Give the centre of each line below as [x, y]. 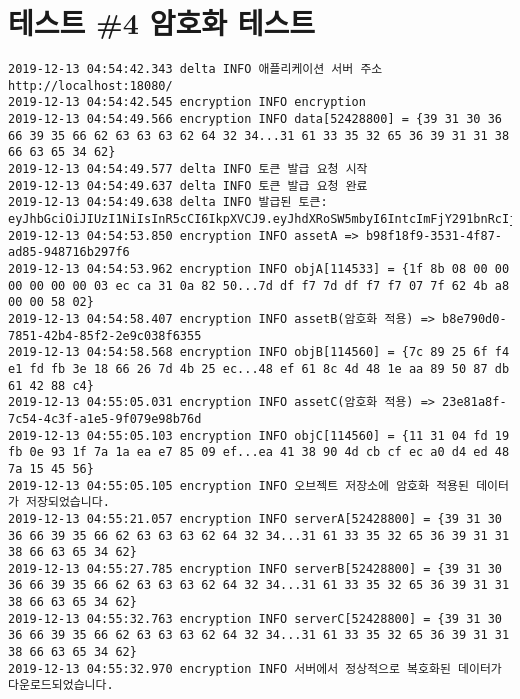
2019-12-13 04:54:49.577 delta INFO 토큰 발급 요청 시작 [188, 169]
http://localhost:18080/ [90, 85]
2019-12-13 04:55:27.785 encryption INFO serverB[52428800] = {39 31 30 [255, 568]
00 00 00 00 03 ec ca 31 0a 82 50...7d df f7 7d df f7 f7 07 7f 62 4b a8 [259, 285]
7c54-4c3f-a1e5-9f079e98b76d [105, 418]
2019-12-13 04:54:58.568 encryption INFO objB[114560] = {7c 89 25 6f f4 [259, 352]
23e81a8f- [474, 402]
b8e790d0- [474, 318]
